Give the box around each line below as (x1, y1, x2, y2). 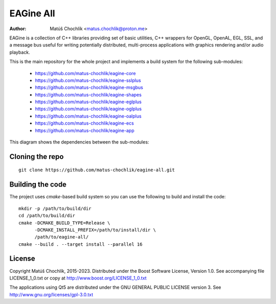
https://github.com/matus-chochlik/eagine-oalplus (35, 113, 142, 119)
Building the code (9, 180, 66, 189)
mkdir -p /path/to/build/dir (18, 205, 91, 212)
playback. (9, 49, 30, 55)
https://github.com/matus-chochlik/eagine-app (35, 127, 135, 133)
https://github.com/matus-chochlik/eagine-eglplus (35, 99, 142, 105)
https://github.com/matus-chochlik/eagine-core (35, 70, 136, 76)
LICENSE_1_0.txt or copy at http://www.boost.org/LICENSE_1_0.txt (9, 275, 147, 281)
